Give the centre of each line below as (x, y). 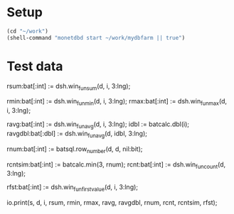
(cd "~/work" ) (28, 31)
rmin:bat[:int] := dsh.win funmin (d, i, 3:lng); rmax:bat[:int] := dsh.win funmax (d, (117, 102)
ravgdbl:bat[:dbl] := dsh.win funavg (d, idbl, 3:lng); (77, 134)
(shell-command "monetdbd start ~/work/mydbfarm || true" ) (96, 38)
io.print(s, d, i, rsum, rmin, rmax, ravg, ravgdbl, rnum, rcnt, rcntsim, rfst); (112, 203)
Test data (35, 66)
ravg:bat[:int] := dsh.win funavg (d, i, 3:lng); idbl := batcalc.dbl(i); (98, 125)
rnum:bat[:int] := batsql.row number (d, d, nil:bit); (75, 150)
